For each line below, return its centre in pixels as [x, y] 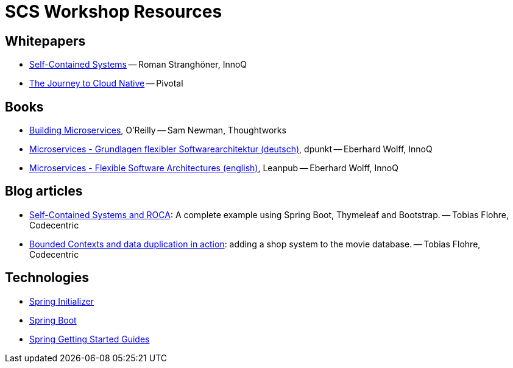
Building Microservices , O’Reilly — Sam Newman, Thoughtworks [158, 130]
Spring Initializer [62, 301]
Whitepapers [45, 41]
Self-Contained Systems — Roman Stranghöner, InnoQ [138, 65]
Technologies [47, 278]
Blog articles [44, 191]
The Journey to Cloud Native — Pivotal [106, 83]
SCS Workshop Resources [114, 12]
